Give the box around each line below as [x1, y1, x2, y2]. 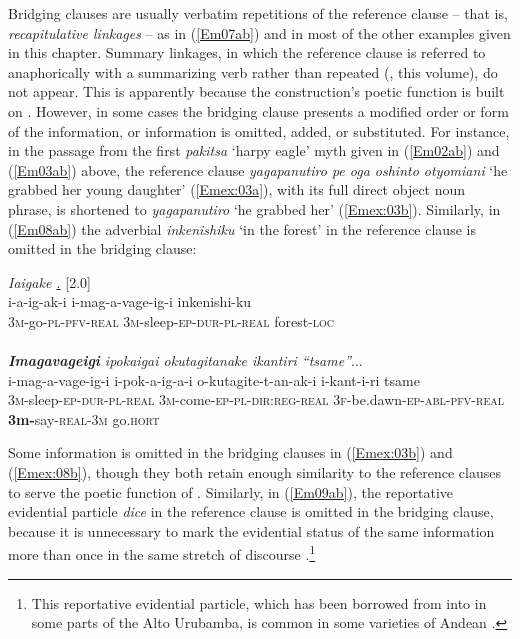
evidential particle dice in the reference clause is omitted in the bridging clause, [8, 501, 494, 522]
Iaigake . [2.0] [8, 271, 91, 292]
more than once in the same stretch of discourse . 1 [8, 541, 316, 565]
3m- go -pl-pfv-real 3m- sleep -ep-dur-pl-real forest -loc [8, 310, 335, 331]
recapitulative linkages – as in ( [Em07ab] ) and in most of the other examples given [8, 22, 511, 43]
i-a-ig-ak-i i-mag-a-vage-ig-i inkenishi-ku [8, 291, 252, 312]
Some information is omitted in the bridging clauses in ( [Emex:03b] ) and [8, 442, 453, 463]
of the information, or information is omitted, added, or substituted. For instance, [8, 120, 510, 141]
